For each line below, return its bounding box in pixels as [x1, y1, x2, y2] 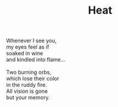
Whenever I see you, [6, 37, 57, 45]
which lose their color [6, 75, 60, 82]
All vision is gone [6, 87, 48, 95]
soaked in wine [6, 50, 44, 57]
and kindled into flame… [6, 56, 66, 63]
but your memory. [6, 94, 50, 101]
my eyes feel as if [6, 43, 49, 51]
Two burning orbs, [6, 69, 52, 76]
